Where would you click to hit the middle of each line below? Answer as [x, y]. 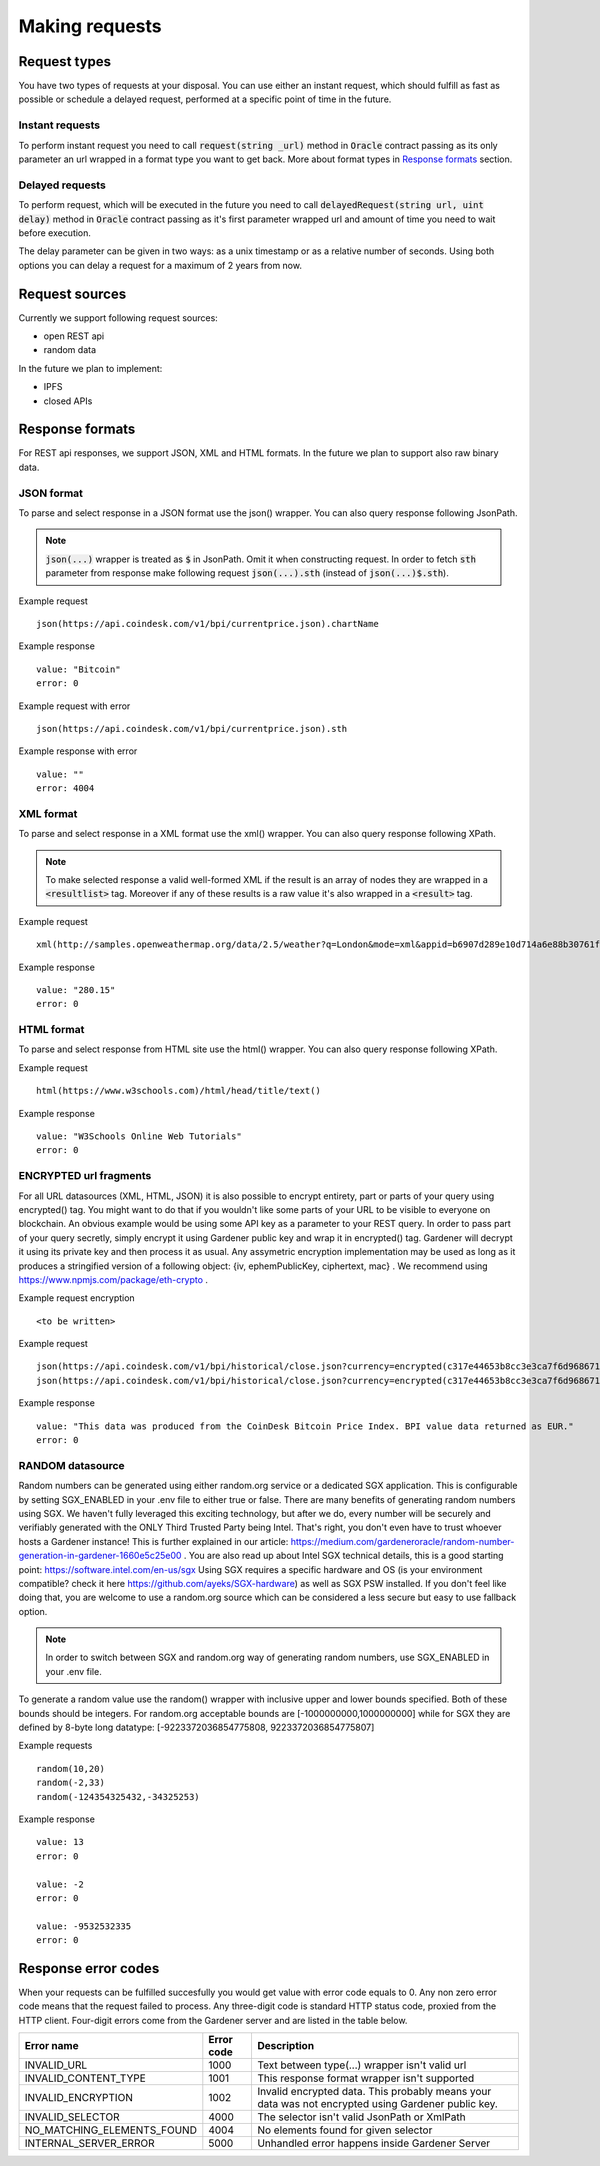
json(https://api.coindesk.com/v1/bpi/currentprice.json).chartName [207, 623]
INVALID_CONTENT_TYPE [85, 2078]
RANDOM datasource [71, 1465]
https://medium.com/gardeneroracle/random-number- [402, 1541]
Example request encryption [76, 1298]
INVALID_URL [56, 2065]
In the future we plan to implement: [90, 368]
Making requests [90, 26]
